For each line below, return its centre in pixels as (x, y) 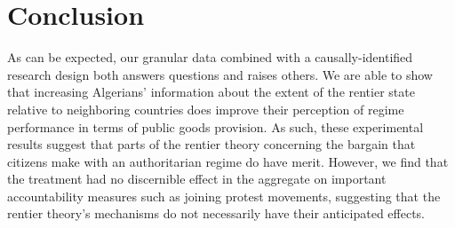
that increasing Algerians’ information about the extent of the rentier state (211, 92)
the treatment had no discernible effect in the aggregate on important (197, 179)
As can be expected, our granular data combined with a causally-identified (210, 57)
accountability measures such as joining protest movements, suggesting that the (224, 196)
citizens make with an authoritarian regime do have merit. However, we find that (228, 161)
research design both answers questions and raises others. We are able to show (220, 74)
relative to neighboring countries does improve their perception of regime (206, 109)
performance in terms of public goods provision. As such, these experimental (216, 126)
